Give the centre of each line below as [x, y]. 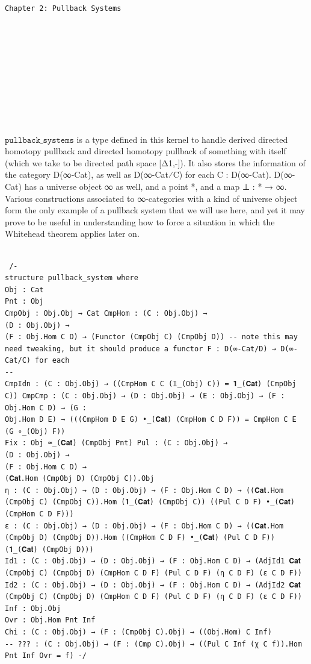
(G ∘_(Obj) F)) [35, 431]
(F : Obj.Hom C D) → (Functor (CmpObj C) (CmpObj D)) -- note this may [151, 337]
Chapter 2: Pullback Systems [63, 9]
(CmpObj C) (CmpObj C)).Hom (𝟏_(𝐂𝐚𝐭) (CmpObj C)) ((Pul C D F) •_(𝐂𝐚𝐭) [150, 502]
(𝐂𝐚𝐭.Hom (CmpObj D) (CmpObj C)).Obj [80, 479]
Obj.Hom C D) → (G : [46, 408]
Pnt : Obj [24, 302]
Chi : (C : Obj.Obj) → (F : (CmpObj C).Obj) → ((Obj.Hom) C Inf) [138, 632]
